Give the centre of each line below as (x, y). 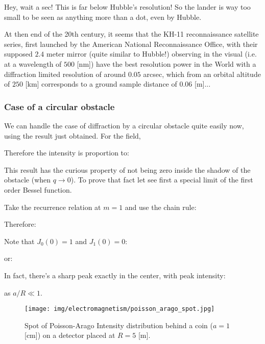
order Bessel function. (38, 189)
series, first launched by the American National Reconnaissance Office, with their (131, 44)
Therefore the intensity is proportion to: (67, 153)
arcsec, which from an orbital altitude (202, 74)
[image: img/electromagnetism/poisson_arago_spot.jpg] (120, 309)
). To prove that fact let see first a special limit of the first (162, 180)
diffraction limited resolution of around (65, 74)
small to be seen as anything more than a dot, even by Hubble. (103, 17)
